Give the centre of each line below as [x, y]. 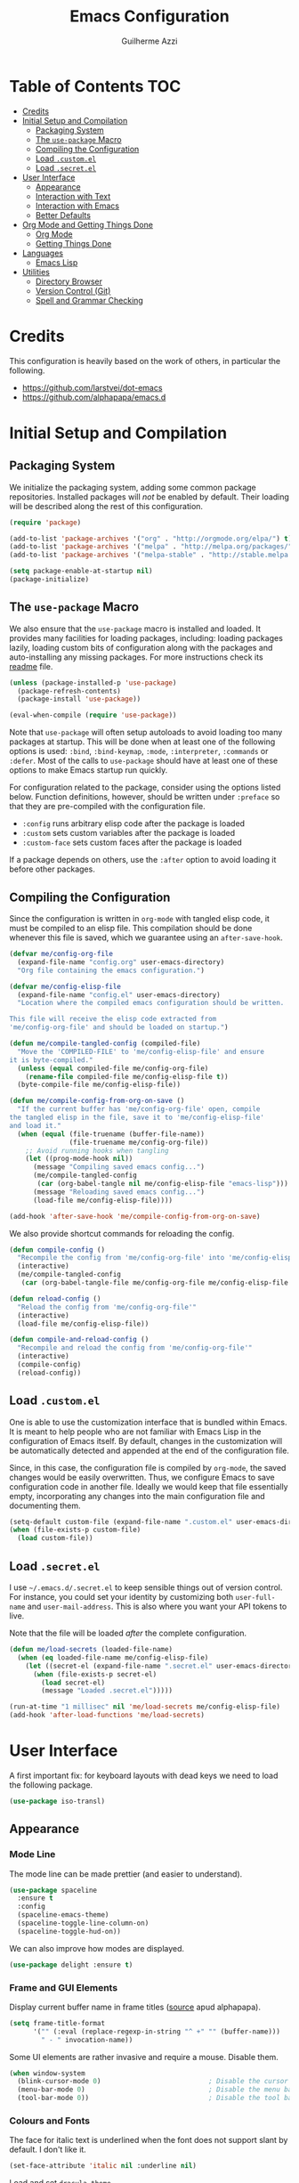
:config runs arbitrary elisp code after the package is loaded [133, 824]
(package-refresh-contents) [69, 691]
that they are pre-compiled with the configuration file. [108, 807]
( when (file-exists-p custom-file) [75, 1530]
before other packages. [52, 869]
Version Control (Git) [73, 290]
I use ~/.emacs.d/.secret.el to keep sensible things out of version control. [146, 1587]
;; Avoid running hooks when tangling [97, 1150]
